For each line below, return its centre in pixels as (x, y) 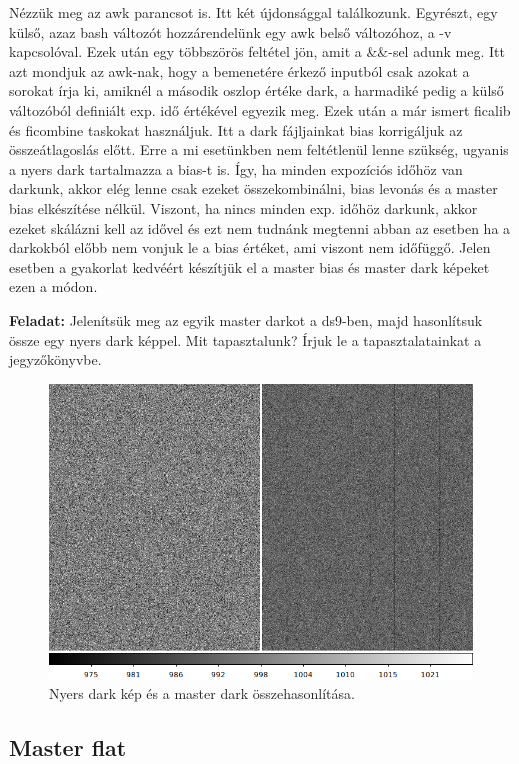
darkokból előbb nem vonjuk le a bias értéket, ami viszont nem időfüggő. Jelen (250, 247)
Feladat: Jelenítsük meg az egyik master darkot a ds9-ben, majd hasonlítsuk (246, 319)
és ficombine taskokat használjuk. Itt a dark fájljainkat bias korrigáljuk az (236, 129)
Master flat (68, 746)
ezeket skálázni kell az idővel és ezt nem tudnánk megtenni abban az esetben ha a (260, 227)
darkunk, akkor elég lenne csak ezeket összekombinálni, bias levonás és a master (253, 188)
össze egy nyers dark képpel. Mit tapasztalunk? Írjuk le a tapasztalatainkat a (245, 339)
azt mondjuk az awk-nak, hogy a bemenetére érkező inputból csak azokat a (239, 70)
